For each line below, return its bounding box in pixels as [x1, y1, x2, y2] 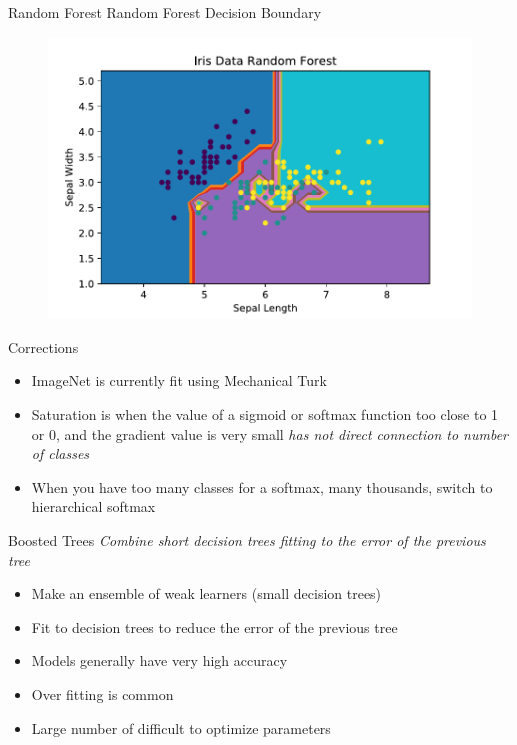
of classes [31, 443, 90, 464]
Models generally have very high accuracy [31, 650, 288, 671]
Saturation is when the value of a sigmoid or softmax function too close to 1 [31, 404, 499, 425]
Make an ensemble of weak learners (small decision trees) [31, 583, 382, 604]
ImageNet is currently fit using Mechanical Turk [31, 370, 327, 391]
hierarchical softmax [31, 496, 156, 517]
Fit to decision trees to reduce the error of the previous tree [31, 616, 398, 637]
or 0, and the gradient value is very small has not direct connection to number [31, 423, 509, 444]
